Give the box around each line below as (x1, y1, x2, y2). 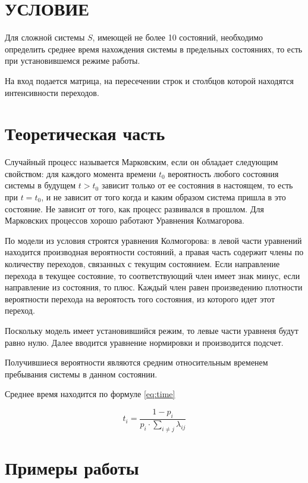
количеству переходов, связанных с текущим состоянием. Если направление (5, 257, 280, 270)
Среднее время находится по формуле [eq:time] (5, 388, 175, 400)
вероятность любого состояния (168, 167, 279, 179)
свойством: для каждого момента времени (5, 167, 156, 179)
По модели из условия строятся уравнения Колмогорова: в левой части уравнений (5, 234, 302, 246)
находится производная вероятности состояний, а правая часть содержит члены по (5, 246, 304, 258)
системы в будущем (5, 179, 76, 191)
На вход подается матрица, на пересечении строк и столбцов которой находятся (5, 74, 294, 86)
